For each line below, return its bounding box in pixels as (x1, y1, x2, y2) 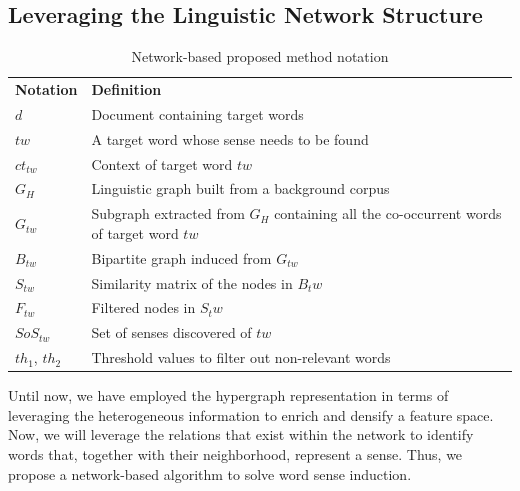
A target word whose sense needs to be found (91, 128, 369, 149)
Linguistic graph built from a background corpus (91, 178, 390, 199)
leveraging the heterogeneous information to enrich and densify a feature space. (8, 404, 494, 425)
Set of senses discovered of (91, 322, 252, 343)
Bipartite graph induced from (91, 247, 272, 268)
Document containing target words (91, 103, 304, 124)
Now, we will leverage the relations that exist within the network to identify (8, 424, 474, 445)
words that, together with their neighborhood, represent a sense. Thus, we (8, 443, 463, 464)
